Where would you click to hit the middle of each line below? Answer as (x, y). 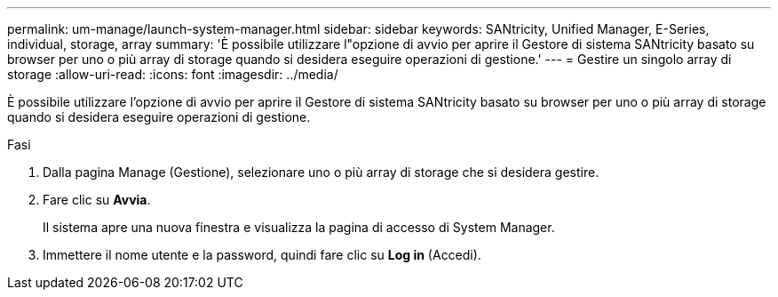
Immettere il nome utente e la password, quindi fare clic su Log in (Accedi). (262, 255)
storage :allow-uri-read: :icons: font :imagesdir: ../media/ (173, 74)
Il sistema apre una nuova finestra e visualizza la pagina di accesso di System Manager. (299, 227)
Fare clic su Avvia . (97, 200)
